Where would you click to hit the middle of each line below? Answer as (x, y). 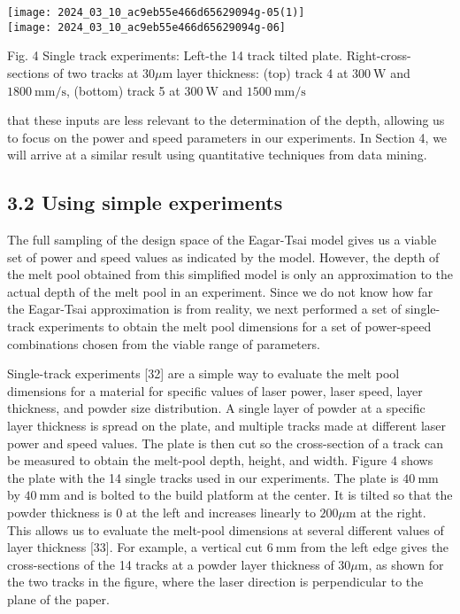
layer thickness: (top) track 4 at (262, 72)
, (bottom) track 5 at (123, 90)
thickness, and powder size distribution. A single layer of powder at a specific (216, 408)
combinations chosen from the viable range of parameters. (164, 343)
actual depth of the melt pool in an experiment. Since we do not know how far (220, 291)
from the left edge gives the (375, 547)
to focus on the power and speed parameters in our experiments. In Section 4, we (227, 137)
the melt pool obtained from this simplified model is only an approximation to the (230, 274)
